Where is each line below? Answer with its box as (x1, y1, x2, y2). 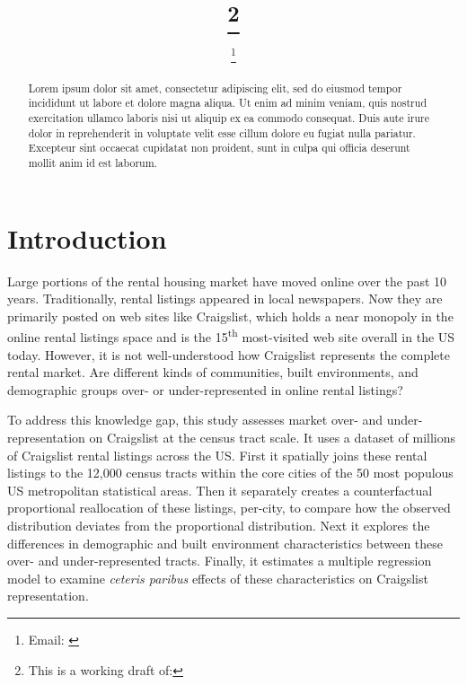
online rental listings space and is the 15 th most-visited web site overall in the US (7, 325, 455, 347)
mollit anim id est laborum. (28, 155, 157, 170)
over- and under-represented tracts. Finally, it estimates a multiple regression (7, 551, 432, 570)
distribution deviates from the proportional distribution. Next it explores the (7, 515, 430, 534)
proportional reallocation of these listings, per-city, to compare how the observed (7, 498, 451, 517)
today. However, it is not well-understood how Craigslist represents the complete (7, 345, 450, 364)
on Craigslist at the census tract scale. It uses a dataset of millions (89, 428, 456, 446)
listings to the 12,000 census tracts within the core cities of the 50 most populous (7, 463, 454, 482)
